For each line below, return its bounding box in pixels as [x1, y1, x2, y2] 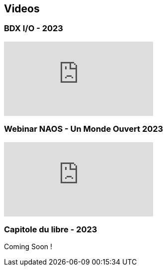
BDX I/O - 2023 [4, 23, 63, 34]
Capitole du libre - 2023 [4, 224, 97, 234]
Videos [4, 2, 40, 15]
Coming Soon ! [4, 242, 53, 251]
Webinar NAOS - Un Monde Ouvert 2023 [4, 124, 164, 134]
